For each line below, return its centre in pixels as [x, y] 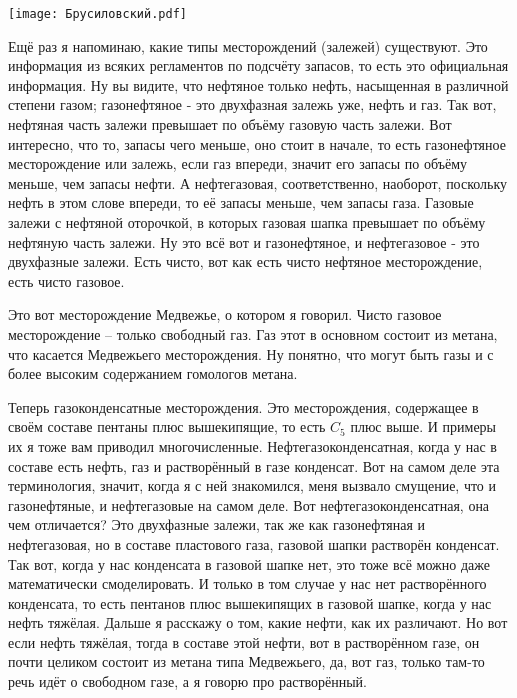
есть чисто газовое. [66, 280]
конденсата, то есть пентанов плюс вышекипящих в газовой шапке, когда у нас [250, 602]
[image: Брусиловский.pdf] [97, 14]
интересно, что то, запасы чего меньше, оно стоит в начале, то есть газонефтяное [257, 143]
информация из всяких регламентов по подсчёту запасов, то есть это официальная [258, 65]
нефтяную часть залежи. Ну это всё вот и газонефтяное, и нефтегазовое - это [244, 241]
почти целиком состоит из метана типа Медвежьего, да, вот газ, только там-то [246, 661]
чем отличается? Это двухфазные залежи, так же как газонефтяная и [217, 524]
